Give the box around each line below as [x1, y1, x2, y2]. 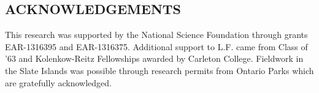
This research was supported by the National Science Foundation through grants [5, 28, 308, 41]
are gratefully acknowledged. [5, 76, 112, 89]
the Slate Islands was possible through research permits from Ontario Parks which [5, 64, 314, 76]
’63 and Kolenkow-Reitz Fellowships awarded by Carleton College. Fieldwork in [5, 52, 304, 65]
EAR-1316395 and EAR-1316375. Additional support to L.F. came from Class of [5, 40, 308, 53]
